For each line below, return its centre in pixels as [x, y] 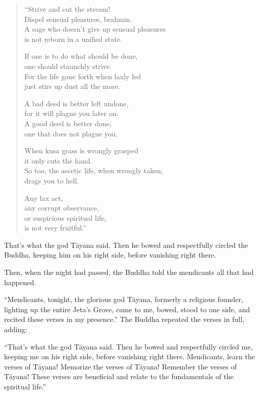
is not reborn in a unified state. [73, 39]
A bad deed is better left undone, [76, 103]
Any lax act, [44, 197]
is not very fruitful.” [55, 228]
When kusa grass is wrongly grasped [81, 150]
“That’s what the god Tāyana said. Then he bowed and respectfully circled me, [128, 346]
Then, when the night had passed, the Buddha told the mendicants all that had [129, 272]
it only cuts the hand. [58, 160]
